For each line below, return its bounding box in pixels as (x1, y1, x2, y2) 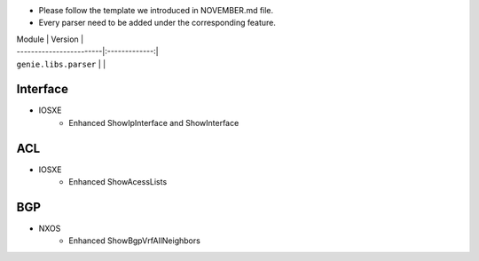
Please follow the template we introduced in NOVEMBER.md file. (38, 5, 274, 15)
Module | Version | (16, 34, 84, 44)
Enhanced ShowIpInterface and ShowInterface (68, 117, 239, 128)
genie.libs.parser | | (16, 59, 106, 69)
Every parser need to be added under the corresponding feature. (38, 18, 277, 28)
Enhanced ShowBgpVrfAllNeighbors (68, 235, 201, 246)
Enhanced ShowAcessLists (68, 177, 168, 187)
